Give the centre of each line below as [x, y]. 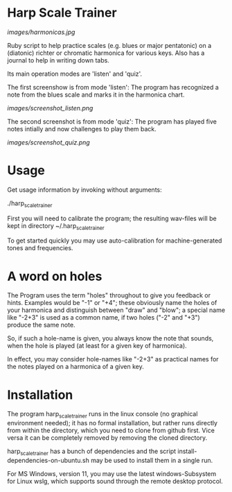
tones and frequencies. [40, 248]
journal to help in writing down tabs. [58, 60]
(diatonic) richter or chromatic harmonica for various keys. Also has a [106, 53]
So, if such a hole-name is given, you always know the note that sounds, [110, 338]
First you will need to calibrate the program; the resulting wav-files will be [112, 218]
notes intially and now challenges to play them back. [82, 129]
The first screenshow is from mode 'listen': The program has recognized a [113, 87]
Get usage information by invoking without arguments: [84, 190]
